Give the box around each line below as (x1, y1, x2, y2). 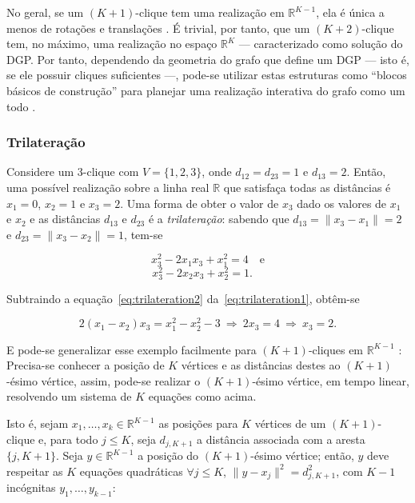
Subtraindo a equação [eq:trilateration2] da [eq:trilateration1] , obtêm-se (6, 289, 360, 306)
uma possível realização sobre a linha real (6, 178, 209, 195)
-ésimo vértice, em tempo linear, (252, 372, 409, 389)
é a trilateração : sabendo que (148, 210, 289, 227)
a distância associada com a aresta (197, 430, 365, 447)
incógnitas (6, 479, 56, 496)
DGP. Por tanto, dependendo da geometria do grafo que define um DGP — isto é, (6, 50, 409, 67)
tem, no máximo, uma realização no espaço (6, 35, 217, 52)
